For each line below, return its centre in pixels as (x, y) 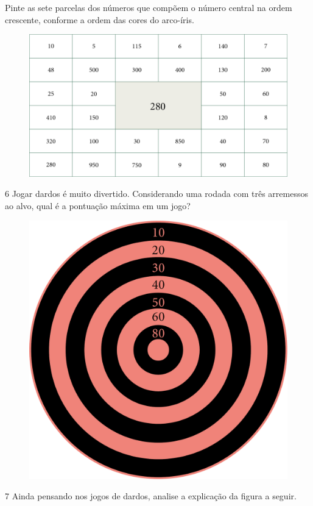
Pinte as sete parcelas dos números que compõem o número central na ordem (149, 7)
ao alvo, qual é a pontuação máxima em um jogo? (98, 205)
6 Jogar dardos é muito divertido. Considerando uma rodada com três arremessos (156, 194)
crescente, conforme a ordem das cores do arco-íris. (100, 19)
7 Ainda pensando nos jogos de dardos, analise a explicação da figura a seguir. (151, 496)
